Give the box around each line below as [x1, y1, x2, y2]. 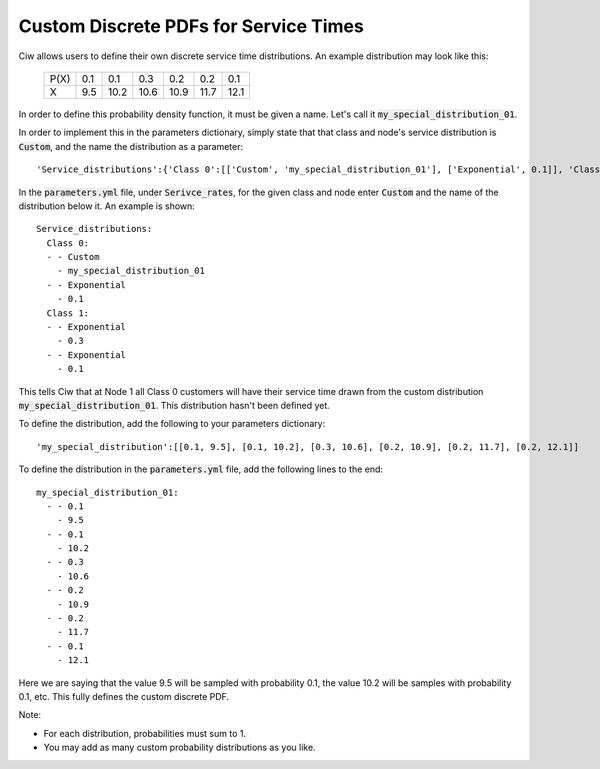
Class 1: [46, 307, 90, 319]
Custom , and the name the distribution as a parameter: [18, 140, 244, 152]
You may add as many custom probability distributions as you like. [43, 741, 316, 754]
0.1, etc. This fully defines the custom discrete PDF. [18, 691, 230, 702]
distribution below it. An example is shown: [18, 200, 195, 212]
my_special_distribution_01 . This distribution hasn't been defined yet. [18, 399, 330, 411]
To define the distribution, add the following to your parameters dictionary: [18, 418, 326, 430]
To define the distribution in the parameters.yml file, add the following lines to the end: [18, 463, 384, 475]
